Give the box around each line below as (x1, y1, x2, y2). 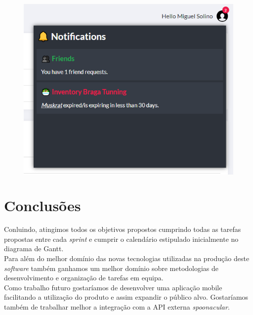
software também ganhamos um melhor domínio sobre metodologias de (4, 263, 219, 273)
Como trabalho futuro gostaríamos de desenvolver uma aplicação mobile (4, 282, 222, 292)
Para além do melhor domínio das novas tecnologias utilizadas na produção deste (4, 253, 250, 264)
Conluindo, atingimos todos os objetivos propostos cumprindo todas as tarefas (4, 224, 241, 234)
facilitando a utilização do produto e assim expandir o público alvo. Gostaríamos (4, 292, 249, 302)
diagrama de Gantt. (4, 243, 64, 254)
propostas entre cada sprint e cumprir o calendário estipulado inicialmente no (4, 233, 239, 244)
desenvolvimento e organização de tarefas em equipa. (4, 272, 164, 283)
